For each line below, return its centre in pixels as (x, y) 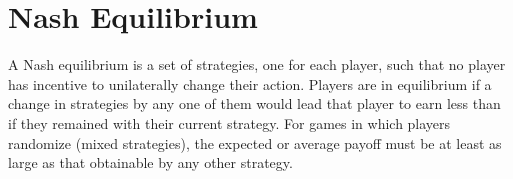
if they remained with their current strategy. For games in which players (229, 122)
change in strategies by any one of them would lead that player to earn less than (254, 103)
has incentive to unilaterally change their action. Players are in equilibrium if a (250, 83)
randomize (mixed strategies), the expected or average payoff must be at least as (255, 142)
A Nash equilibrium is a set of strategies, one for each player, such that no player (257, 64)
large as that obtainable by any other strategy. (150, 162)
